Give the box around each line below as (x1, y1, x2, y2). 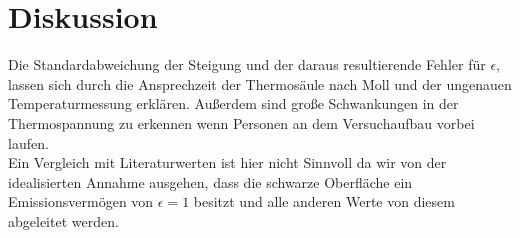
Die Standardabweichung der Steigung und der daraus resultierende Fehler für (8, 54, 486, 75)
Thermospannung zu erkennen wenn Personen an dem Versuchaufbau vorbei (8, 112, 475, 133)
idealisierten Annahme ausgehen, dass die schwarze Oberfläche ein (8, 171, 413, 192)
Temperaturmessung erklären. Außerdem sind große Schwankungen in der (8, 93, 459, 114)
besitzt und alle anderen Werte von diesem (193, 191, 455, 212)
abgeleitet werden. (8, 210, 119, 231)
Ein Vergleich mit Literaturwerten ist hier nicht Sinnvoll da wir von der (8, 152, 447, 173)
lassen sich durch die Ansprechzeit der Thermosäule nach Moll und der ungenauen (8, 73, 512, 94)
